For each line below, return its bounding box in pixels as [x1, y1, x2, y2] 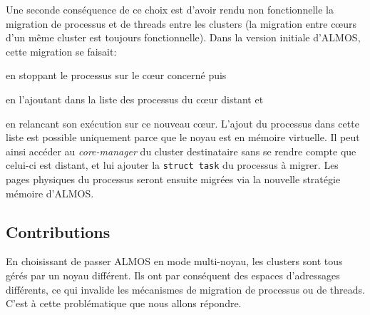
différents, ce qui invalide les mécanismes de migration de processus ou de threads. [6, 282, 365, 296]
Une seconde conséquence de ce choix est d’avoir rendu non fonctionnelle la [6, 2, 334, 16]
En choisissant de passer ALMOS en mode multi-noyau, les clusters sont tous [6, 254, 343, 269]
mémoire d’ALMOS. [6, 185, 94, 200]
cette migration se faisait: [6, 43, 117, 58]
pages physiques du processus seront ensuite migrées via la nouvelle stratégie [6, 172, 341, 186]
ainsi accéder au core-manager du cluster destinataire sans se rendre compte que [6, 143, 356, 158]
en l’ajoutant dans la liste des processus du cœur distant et [6, 91, 264, 106]
